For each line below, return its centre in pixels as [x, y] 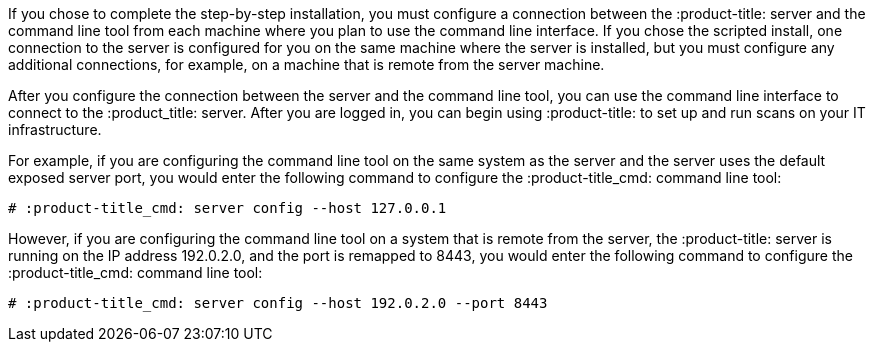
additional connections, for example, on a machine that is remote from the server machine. [306, 64]
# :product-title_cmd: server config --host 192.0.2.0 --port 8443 [278, 303]
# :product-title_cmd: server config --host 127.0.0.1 [227, 208]
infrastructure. [55, 129]
